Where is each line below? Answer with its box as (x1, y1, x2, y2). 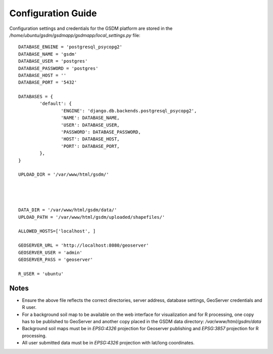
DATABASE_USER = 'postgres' (18, 58, 88, 64)
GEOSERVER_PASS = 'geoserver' (18, 257, 94, 263)
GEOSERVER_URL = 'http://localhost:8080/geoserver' (18, 243, 149, 248)
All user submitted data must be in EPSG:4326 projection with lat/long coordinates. (22, 340, 195, 346)
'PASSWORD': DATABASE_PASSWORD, (61, 129, 141, 135)
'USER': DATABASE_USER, (61, 122, 120, 128)
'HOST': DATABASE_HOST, (61, 136, 120, 142)
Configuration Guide (9, 8, 97, 19)
